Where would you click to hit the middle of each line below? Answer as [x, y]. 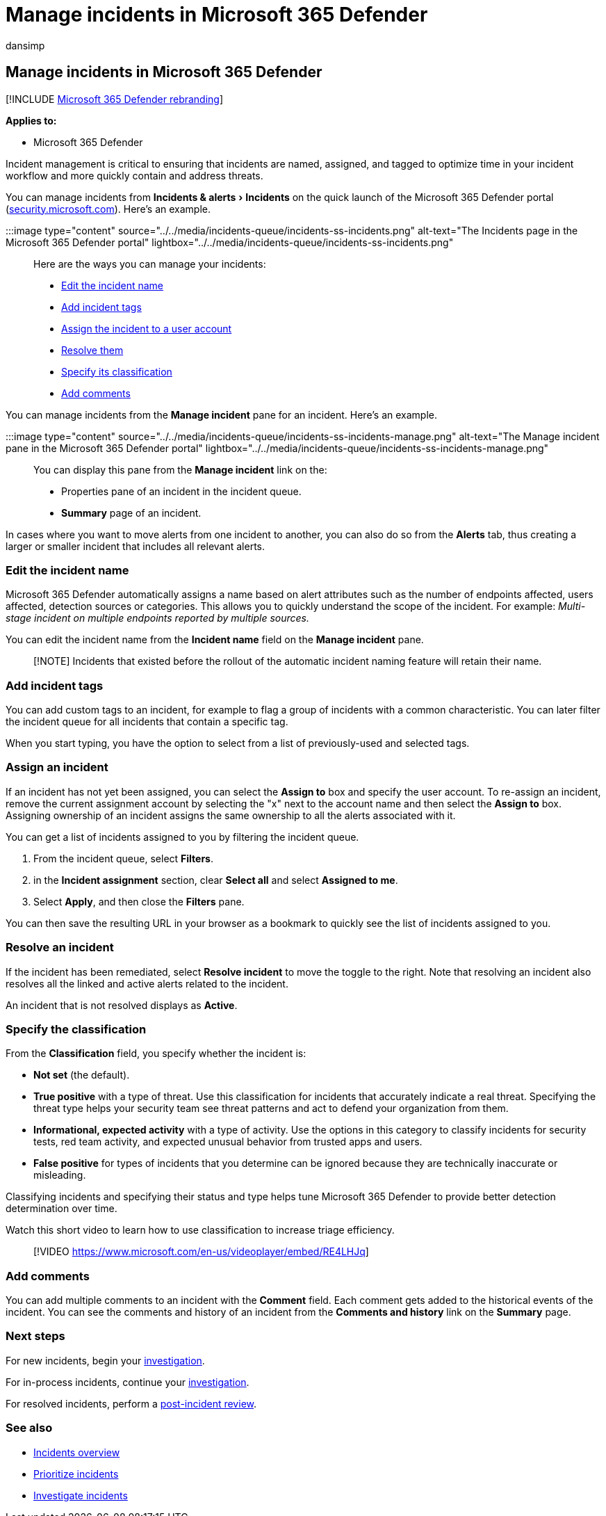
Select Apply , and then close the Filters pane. [139, 901]
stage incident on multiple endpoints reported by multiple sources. [158, 618]
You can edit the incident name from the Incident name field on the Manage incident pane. [215, 640]
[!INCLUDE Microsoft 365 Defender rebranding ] [115, 99]
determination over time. [62, 1209]
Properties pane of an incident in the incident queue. [181, 491]
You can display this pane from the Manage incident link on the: [180, 469]
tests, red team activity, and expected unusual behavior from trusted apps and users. [228, 1142]
